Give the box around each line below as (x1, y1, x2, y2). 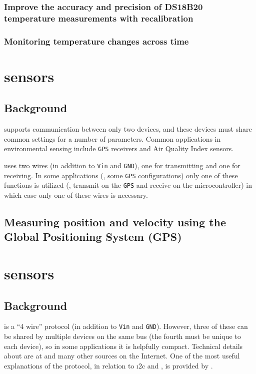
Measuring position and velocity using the (4, 214, 226, 229)
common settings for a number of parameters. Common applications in (4, 133, 221, 144)
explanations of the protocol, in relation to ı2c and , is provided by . (4, 360, 213, 370)
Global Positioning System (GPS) (4, 229, 182, 244)
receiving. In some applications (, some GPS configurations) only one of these (4, 170, 238, 180)
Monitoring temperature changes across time (4, 35, 189, 47)
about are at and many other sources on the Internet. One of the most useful (4, 350, 240, 361)
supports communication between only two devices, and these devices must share (4, 124, 252, 134)
